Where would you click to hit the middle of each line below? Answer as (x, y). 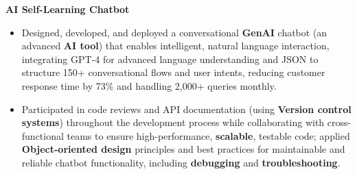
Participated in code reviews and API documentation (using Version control (186, 109)
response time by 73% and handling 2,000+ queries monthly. (149, 85)
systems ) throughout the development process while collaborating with (173, 122)
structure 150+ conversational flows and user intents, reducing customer (173, 72)
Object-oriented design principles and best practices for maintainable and (183, 149)
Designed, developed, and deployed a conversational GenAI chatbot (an (174, 32)
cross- (339, 122)
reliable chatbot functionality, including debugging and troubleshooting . (181, 162)
